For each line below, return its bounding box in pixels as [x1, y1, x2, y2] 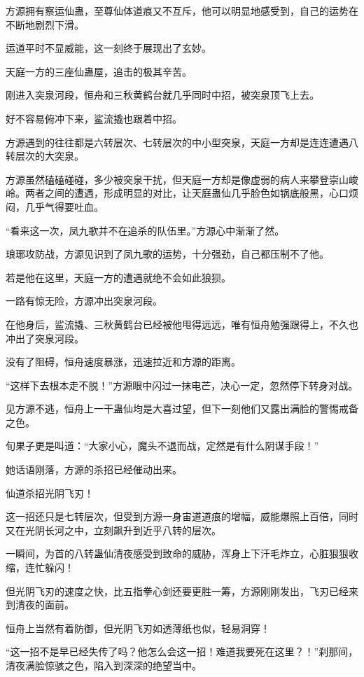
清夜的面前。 [15, 597, 74, 612]
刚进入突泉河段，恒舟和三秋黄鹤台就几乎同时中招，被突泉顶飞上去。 [6, 88, 319, 102]
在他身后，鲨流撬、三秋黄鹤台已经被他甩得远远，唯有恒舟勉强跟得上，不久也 [6, 316, 358, 331]
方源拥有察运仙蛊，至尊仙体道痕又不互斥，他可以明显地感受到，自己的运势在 [6, 4, 358, 18]
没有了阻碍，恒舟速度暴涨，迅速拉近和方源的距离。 [6, 354, 241, 369]
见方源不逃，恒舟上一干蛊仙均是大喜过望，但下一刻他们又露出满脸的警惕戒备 [6, 401, 358, 416]
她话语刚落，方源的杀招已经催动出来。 [6, 462, 182, 477]
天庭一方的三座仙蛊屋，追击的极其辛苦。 [6, 64, 192, 78]
